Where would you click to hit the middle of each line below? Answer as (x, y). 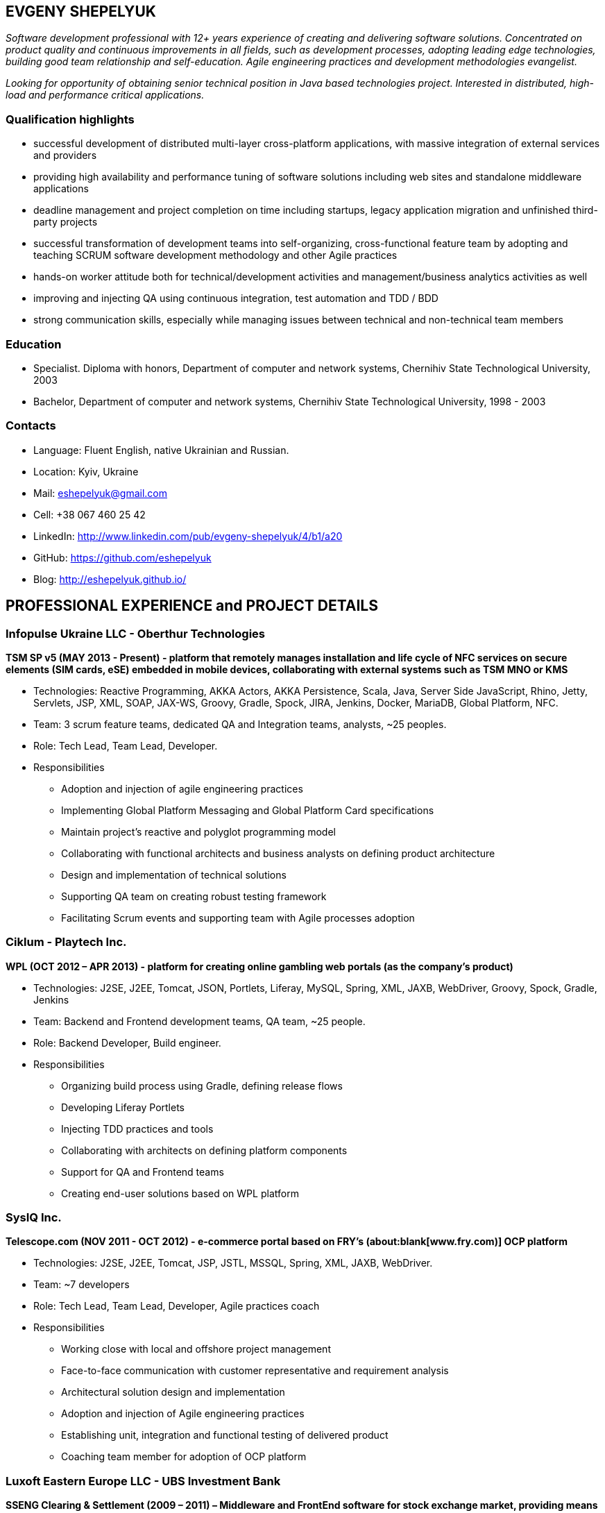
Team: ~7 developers (82, 1285)
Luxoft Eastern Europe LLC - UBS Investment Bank (143, 1481)
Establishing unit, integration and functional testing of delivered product (225, 1435)
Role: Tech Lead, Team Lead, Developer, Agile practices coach (177, 1306)
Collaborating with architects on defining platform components (204, 1150)
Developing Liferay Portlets (123, 1107)
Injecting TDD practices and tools (137, 1129)
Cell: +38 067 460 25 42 (90, 514)
